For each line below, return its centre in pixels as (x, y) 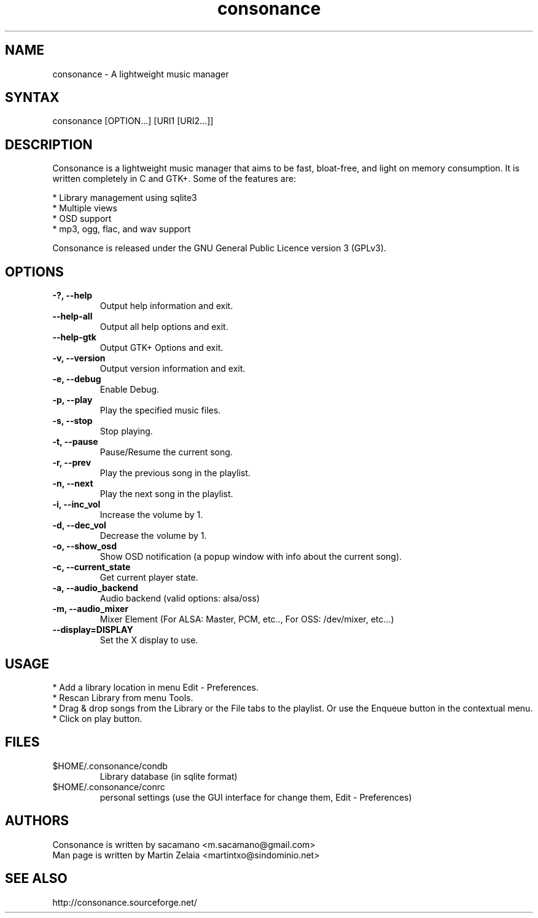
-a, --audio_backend (95, 588)
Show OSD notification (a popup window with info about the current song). (251, 557)
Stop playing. (126, 431)
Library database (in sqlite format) (169, 776)
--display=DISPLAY (93, 630)
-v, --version (79, 358)
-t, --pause (75, 442)
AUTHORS (37, 821)
